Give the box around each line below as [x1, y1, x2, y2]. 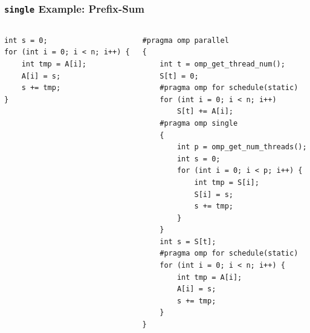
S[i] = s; [194, 190, 233, 199]
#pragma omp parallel [142, 36, 229, 45]
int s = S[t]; [160, 237, 216, 246]
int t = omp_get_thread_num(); [160, 59, 285, 68]
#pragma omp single [160, 118, 238, 128]
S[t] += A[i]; [176, 107, 233, 116]
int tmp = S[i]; [194, 178, 259, 187]
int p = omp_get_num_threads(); [176, 143, 307, 152]
